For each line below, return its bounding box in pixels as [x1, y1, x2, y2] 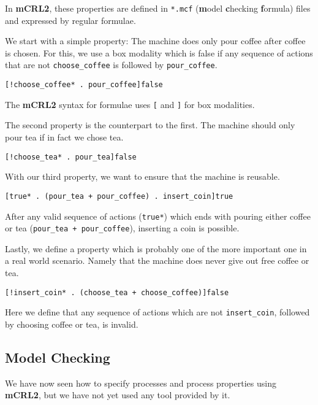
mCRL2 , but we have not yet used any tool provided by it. [5, 388, 230, 401]
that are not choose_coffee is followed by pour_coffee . [5, 58, 218, 71]
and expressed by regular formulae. [5, 13, 136, 26]
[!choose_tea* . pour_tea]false [5, 152, 137, 161]
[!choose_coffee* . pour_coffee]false [5, 80, 163, 90]
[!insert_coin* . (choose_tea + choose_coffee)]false [5, 288, 229, 297]
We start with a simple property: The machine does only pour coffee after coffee [5, 34, 306, 47]
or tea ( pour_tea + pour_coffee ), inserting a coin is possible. [5, 222, 240, 234]
